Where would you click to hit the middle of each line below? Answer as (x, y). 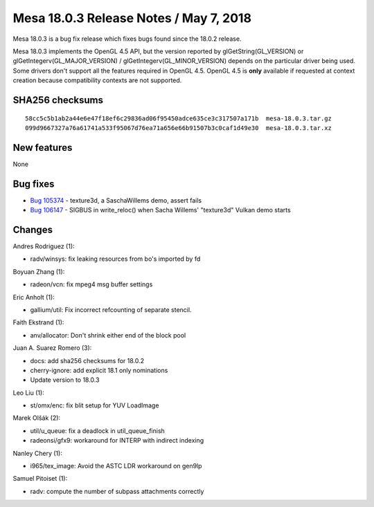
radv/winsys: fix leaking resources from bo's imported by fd (115, 259)
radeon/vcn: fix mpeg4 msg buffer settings (91, 284)
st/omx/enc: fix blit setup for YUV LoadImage (95, 405)
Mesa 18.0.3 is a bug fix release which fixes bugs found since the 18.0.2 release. (127, 39)
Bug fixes (34, 184)
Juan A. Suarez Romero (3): (52, 348)
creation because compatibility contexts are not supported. (97, 80)
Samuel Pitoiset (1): (40, 479)
